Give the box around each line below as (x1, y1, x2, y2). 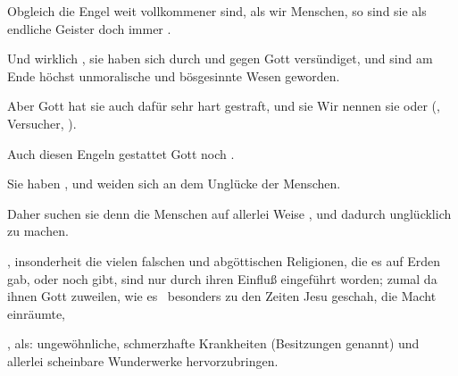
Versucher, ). (7, 113, 77, 132)
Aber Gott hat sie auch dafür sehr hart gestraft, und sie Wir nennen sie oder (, (7, 96, 440, 115)
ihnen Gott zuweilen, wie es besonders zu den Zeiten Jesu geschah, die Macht (7, 287, 437, 305)
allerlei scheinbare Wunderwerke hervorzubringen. (7, 351, 279, 370)
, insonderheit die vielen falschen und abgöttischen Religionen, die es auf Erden (7, 251, 440, 270)
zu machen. (7, 221, 69, 240)
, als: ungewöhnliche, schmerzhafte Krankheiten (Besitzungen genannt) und (7, 334, 420, 353)
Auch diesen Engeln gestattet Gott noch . (7, 144, 235, 163)
